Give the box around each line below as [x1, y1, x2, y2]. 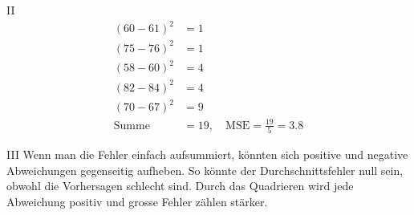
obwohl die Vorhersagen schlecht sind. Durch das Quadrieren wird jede [6, 177, 354, 194]
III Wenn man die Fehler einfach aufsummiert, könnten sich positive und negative [6, 146, 408, 163]
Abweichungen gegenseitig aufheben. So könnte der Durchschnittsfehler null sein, [6, 161, 404, 178]
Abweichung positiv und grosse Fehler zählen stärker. [6, 193, 268, 209]
